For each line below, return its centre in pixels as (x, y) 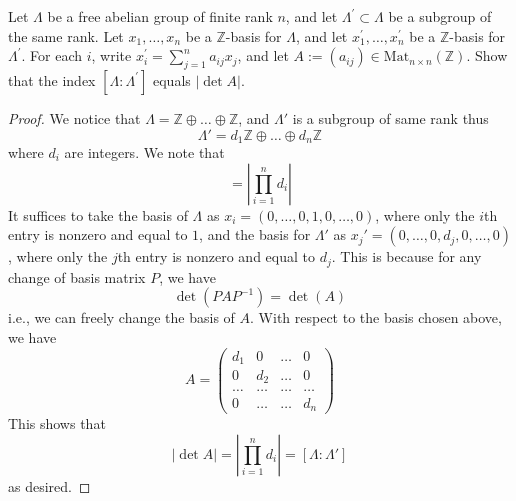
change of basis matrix (77, 276)
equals (172, 79)
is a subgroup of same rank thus (390, 117)
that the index (52, 79)
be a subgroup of (440, 16)
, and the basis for (255, 234)
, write (111, 55)
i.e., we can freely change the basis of (121, 317)
